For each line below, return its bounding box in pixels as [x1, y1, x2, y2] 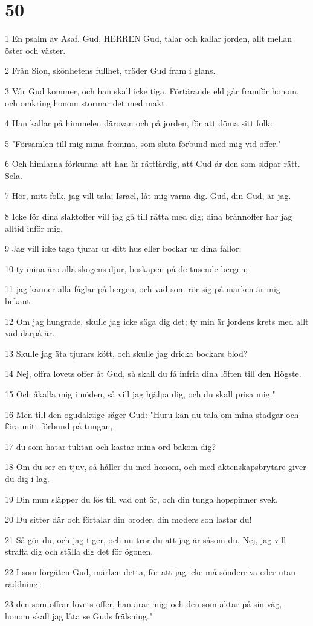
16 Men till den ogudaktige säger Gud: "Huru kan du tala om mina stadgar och [5, 408, 299, 420]
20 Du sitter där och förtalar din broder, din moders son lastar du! [5, 513, 252, 526]
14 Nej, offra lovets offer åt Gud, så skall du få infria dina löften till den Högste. [5, 367, 302, 380]
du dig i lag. [5, 472, 50, 484]
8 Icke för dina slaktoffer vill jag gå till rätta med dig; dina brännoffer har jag [5, 210, 292, 223]
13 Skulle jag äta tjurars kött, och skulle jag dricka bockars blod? [5, 347, 248, 359]
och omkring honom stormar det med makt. [5, 96, 167, 109]
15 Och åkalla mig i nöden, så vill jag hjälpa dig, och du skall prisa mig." [5, 388, 276, 400]
